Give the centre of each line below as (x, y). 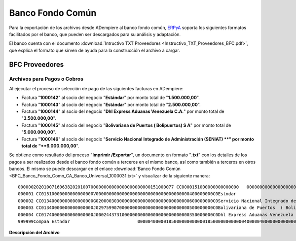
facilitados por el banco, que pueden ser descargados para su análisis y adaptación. (95, 34)
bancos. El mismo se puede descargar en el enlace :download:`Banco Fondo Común (95, 169)
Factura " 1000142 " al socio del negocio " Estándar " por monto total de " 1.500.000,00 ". (111, 98)
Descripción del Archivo (35, 233)
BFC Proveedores (37, 64)
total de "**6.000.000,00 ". (50, 146)
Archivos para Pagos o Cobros (46, 79)
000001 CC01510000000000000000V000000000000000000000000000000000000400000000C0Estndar (127, 194)
